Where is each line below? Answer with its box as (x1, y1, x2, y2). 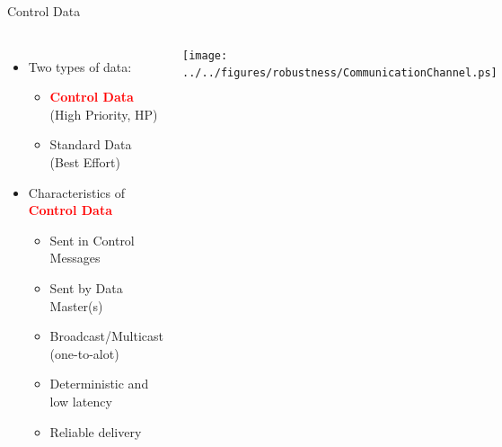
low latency (49, 391, 112, 410)
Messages (49, 248, 101, 267)
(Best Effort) (49, 152, 120, 171)
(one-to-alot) (49, 344, 119, 362)
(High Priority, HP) (49, 104, 158, 123)
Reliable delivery (49, 422, 142, 441)
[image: (182, 49, 228, 62)
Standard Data (49, 135, 132, 154)
